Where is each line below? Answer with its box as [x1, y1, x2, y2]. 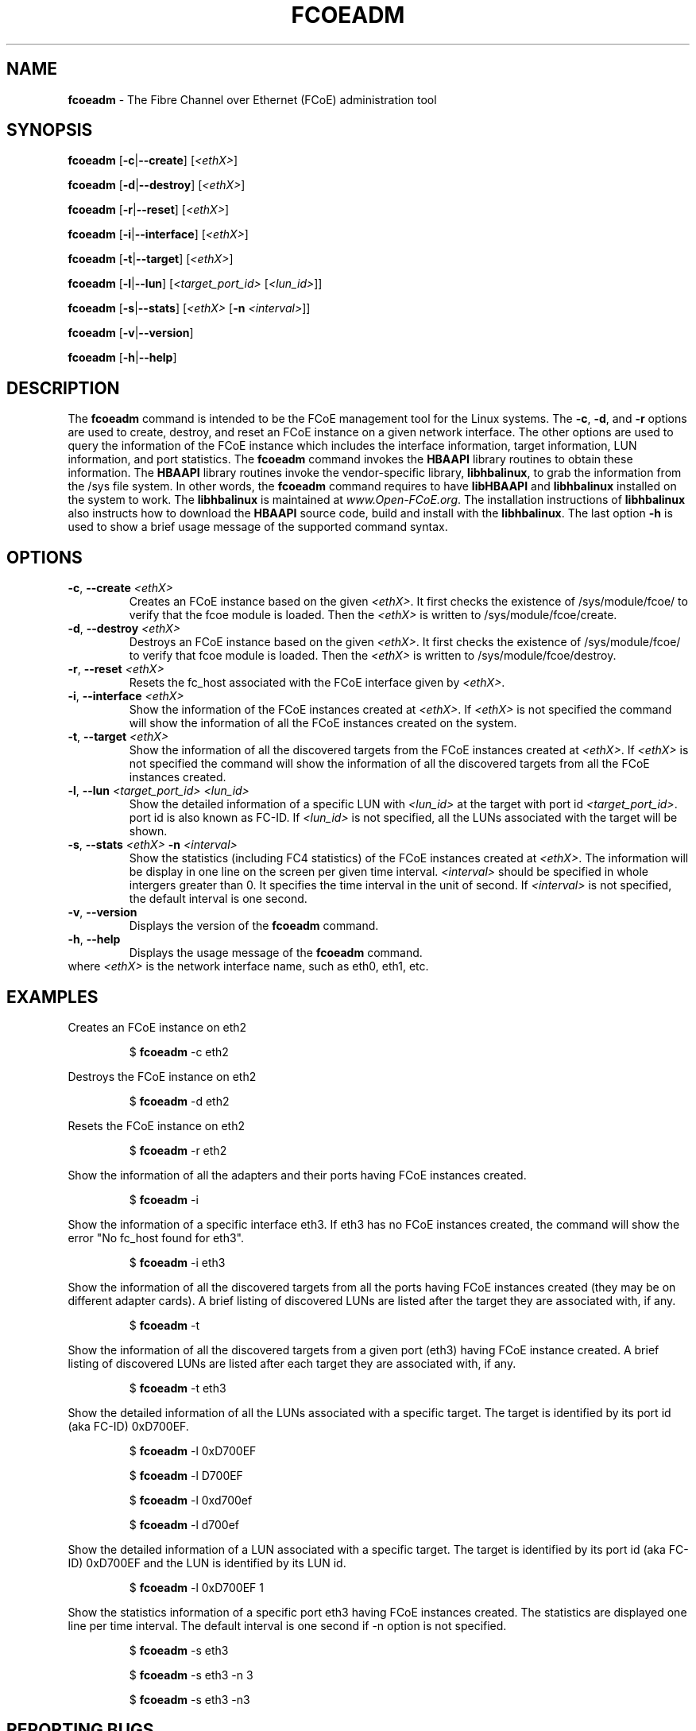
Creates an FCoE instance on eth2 [68, 1020, 247, 1034]
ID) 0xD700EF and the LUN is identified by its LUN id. [68, 1555, 346, 1570]
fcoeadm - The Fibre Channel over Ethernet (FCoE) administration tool [68, 92, 437, 106]
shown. [129, 824, 168, 838]
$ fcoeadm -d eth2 [129, 1094, 230, 1108]
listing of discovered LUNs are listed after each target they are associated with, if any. [68, 1356, 516, 1370]
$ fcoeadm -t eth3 [129, 1381, 226, 1395]
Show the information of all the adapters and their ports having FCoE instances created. [68, 1168, 527, 1182]
